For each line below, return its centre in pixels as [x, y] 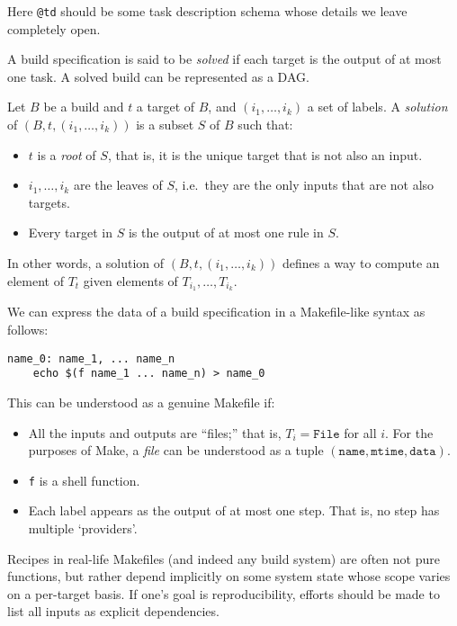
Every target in [71, 233]
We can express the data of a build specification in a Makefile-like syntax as [216, 312]
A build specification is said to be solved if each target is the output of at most [224, 59]
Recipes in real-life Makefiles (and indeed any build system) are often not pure [224, 558]
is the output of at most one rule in [226, 233]
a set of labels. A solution [377, 107]
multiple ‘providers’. [83, 528]
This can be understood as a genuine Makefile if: [141, 402]
